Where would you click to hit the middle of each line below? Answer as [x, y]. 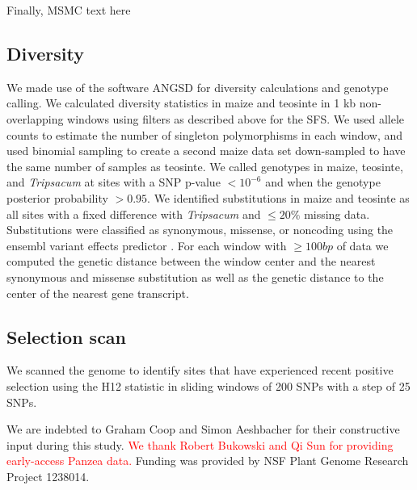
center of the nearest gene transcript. [98, 293]
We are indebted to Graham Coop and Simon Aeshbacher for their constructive [203, 429]
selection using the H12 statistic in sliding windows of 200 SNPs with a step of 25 [208, 385]
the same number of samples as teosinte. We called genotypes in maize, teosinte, [205, 166]
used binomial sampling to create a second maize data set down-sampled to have [206, 151]
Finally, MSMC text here [69, 10]
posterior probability [57, 197]
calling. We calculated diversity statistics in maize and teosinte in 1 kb [181, 103]
